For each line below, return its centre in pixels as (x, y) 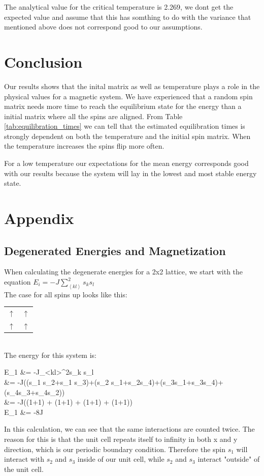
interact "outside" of (229, 459)
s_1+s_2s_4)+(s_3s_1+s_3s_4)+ (167, 382)
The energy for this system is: (50, 355)
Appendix (39, 218)
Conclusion (43, 61)
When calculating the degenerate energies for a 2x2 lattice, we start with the (124, 272)
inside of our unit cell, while (121, 459)
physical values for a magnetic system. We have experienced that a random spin (128, 96)
